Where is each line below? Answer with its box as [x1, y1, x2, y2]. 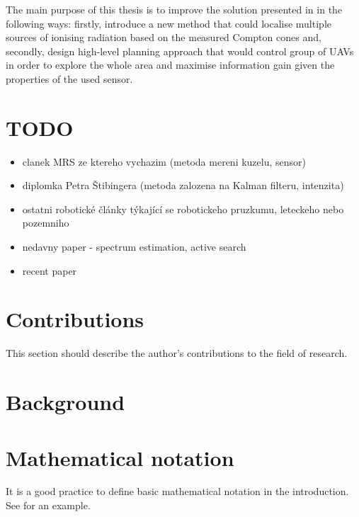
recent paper [22, 263, 77, 278]
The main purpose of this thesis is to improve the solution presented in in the [6, 2, 343, 16]
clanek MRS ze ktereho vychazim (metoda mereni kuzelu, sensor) [22, 154, 306, 169]
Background [6, 387, 125, 416]
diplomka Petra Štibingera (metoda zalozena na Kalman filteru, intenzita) [22, 178, 344, 193]
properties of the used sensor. [6, 71, 133, 86]
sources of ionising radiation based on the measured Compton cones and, [6, 30, 321, 45]
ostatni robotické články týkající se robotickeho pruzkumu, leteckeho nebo [22, 201, 344, 216]
